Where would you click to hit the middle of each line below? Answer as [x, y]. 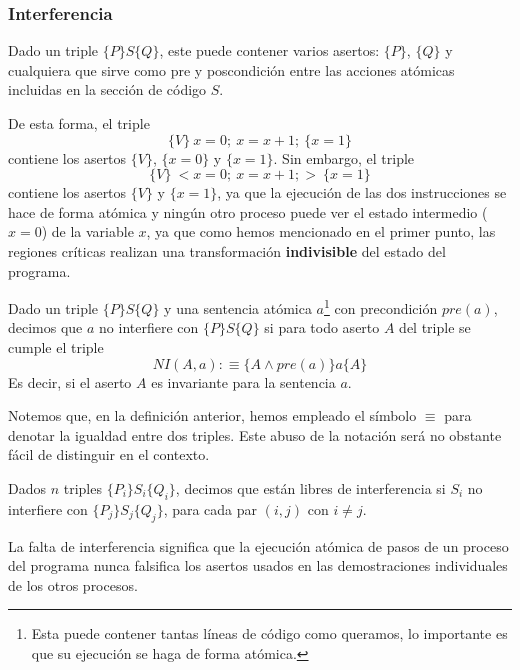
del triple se [435, 327]
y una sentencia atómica [238, 307]
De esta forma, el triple [79, 123]
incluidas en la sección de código [107, 89]
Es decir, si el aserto [70, 381]
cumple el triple [56, 347]
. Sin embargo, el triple [344, 157]
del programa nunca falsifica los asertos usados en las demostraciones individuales [258, 565]
